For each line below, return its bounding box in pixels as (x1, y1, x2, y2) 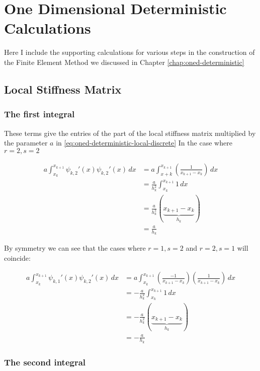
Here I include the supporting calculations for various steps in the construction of (4, 47, 255, 57)
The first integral (4, 108, 75, 120)
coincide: (4, 252, 31, 263)
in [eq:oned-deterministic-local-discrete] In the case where (56, 137, 232, 148)
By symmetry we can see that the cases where (4, 243, 146, 253)
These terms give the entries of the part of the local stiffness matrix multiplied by (4, 127, 256, 138)
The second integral (4, 355, 86, 368)
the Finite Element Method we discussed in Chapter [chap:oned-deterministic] (4, 56, 244, 67)
